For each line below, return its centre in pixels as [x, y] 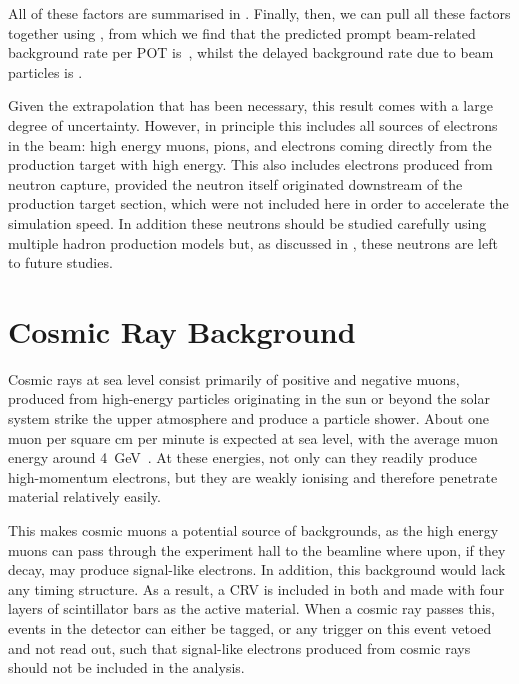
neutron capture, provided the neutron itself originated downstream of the [235, 183]
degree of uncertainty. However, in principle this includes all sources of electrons [253, 124]
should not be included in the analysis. [126, 667]
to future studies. [60, 262]
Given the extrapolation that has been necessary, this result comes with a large [250, 105]
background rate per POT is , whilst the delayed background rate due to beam [251, 52]
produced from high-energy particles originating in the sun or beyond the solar [249, 398]
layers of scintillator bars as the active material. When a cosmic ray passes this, [251, 608]
